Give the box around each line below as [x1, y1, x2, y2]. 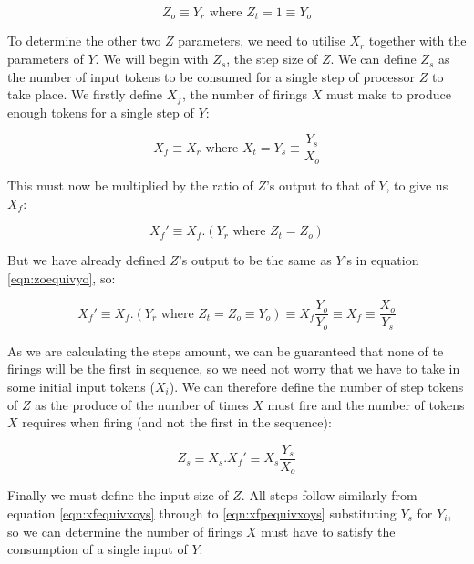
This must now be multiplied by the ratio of [7, 175, 253, 194]
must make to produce [325, 85, 451, 104]
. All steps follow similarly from [241, 486, 417, 505]
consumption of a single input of [7, 539, 188, 559]
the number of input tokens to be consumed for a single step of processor [7, 67, 416, 86]
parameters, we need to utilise [178, 31, 345, 50]
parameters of [7, 49, 84, 68]
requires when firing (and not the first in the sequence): [22, 413, 332, 432]
